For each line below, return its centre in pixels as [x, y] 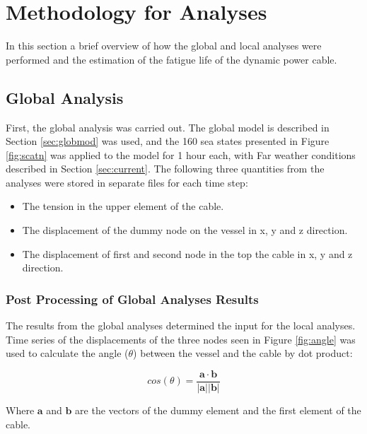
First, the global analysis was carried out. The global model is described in [168, 127]
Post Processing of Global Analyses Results [132, 299]
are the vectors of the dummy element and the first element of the [218, 410]
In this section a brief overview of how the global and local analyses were [164, 46]
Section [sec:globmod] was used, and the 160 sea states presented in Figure [168, 141]
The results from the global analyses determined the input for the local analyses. [181, 325]
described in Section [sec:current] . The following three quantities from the [165, 169]
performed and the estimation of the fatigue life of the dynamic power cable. [171, 59]
